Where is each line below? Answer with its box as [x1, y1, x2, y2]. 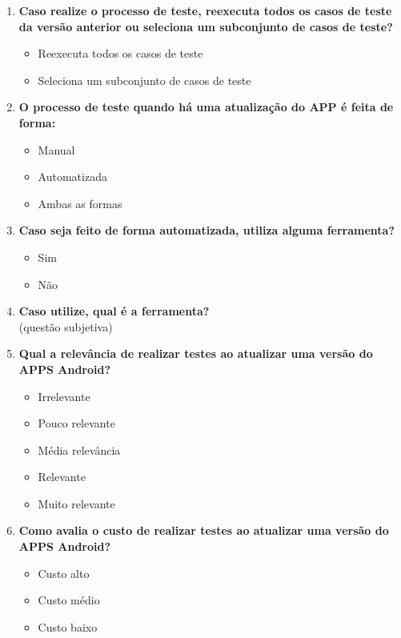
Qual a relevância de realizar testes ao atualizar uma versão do [18, 345, 373, 362]
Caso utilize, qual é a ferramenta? [18, 303, 210, 319]
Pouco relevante [38, 415, 115, 431]
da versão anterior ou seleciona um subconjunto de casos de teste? [18, 18, 393, 34]
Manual [38, 141, 75, 158]
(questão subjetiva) [18, 318, 113, 335]
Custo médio [38, 592, 100, 608]
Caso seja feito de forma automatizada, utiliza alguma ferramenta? [18, 222, 395, 239]
